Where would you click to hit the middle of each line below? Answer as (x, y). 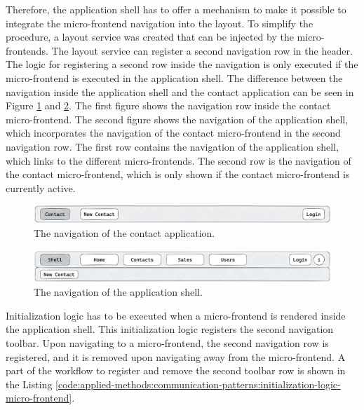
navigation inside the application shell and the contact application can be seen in (180, 91)
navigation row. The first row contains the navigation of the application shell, (172, 146)
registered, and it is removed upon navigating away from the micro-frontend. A (176, 356)
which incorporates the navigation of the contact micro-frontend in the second (173, 133)
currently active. (41, 187)
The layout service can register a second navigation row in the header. (202, 50)
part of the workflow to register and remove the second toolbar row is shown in (176, 370)
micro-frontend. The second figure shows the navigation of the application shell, (177, 119)
